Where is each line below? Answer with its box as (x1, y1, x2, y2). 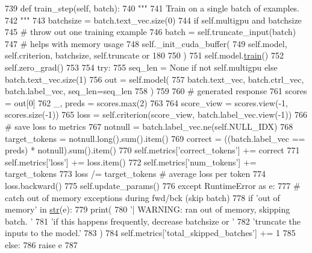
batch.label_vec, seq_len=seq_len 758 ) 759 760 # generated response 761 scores (5, 85, 307, 97)
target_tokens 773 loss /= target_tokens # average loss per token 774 (5, 167, 266, 180)
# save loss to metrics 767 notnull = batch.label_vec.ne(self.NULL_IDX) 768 (5, 120, 293, 132)
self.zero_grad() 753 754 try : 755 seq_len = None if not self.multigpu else (5, 60, 278, 73)
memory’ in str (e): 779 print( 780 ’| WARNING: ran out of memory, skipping (5, 203, 290, 216)
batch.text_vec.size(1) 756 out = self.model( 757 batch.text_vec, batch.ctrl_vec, (5, 72, 304, 85)
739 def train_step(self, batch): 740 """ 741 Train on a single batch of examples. (5, 2, 300, 14)
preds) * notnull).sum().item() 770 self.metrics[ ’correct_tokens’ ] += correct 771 (5, 144, 300, 156)
